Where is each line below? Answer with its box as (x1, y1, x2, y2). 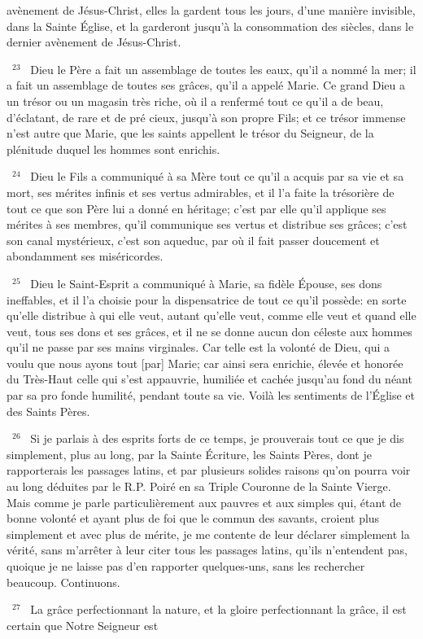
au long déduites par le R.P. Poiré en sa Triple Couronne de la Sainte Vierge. (7, 478, 391, 495)
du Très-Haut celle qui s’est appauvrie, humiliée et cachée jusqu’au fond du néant (7, 370, 412, 387)
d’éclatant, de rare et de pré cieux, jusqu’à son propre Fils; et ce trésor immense (7, 108, 406, 125)
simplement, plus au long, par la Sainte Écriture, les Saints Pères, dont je (7, 445, 372, 462)
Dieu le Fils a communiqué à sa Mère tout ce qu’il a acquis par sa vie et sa (30, 168, 404, 185)
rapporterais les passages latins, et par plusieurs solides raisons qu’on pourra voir (7, 462, 411, 479)
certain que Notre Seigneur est (7, 616, 159, 633)
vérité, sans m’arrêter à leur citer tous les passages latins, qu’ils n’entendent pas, (7, 541, 408, 558)
